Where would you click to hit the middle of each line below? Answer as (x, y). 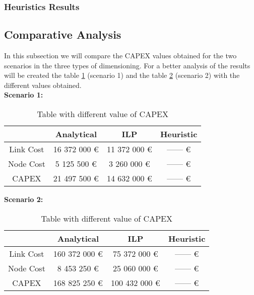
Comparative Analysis (63, 34)
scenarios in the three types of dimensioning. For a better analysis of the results (127, 65)
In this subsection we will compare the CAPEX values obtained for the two (120, 56)
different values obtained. (43, 85)
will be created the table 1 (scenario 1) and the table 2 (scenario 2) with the (122, 75)
